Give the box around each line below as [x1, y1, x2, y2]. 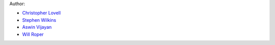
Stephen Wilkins [22, 17, 57, 23]
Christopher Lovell [22, 10, 61, 16]
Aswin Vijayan [22, 24, 52, 30]
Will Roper [22, 31, 44, 37]
